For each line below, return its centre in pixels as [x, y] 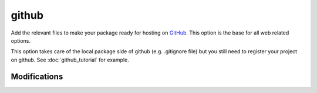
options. [21, 40]
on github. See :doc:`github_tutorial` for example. [70, 60]
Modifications [37, 76]
